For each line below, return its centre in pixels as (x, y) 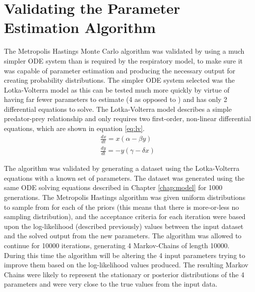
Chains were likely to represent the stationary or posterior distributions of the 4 (124, 274)
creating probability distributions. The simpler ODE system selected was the (119, 80)
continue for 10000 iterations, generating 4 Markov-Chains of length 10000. (117, 245)
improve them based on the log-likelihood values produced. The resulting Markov (126, 265)
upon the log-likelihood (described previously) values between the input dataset (124, 226)
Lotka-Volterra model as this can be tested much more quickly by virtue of (117, 89)
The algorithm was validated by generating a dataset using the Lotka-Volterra (122, 168)
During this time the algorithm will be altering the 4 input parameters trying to (125, 255)
